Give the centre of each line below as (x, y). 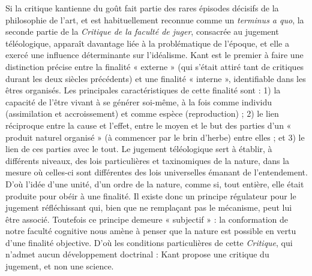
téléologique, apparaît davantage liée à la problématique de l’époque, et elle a (147, 43)
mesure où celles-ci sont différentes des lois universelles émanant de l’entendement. (157, 172)
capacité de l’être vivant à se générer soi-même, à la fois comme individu (139, 101)
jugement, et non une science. (60, 266)
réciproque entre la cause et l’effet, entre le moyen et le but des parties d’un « (148, 125)
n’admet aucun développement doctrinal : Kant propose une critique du (137, 254)
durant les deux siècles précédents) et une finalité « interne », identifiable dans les (156, 78)
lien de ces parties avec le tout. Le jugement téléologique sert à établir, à (139, 149)
